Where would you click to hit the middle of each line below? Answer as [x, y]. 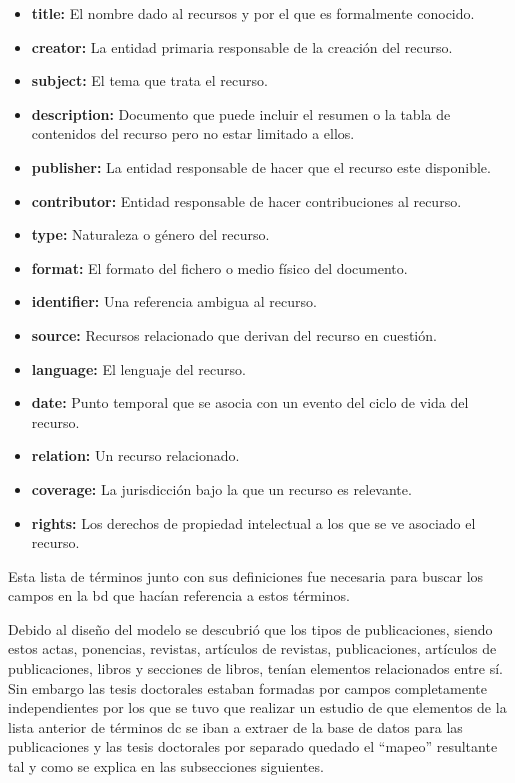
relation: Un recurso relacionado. [135, 455]
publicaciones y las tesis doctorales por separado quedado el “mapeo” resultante [253, 746]
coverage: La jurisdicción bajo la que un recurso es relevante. [221, 488]
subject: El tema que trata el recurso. [149, 80]
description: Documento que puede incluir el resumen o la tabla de [241, 113]
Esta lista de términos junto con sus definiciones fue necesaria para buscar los [246, 575]
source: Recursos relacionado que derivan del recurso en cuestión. [234, 334]
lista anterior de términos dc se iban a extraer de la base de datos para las [235, 726]
